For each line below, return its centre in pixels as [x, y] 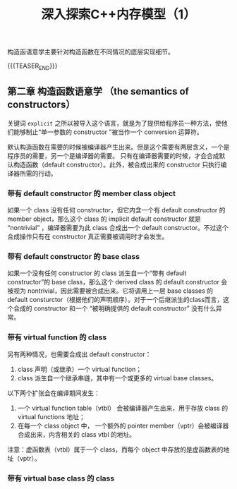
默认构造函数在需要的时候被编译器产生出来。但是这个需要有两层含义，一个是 [119, 147]
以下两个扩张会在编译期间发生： [54, 393]
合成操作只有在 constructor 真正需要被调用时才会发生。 [88, 236]
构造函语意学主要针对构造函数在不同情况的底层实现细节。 [91, 52]
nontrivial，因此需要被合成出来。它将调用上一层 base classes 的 [120, 291]
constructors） [41, 105]
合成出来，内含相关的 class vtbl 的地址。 [77, 434]
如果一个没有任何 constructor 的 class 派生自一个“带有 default [97, 273]
